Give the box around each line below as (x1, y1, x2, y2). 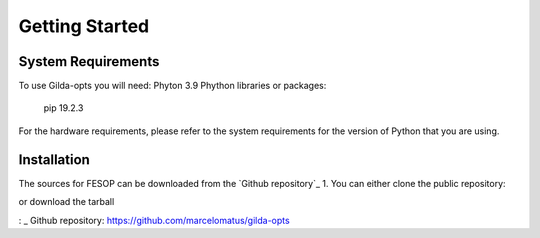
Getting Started (18, 15, 150, 37)
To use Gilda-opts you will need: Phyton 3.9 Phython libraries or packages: (18, 80, 327, 92)
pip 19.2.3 (43, 102, 84, 114)
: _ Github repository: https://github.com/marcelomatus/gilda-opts (18, 214, 290, 226)
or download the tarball (18, 196, 115, 208)
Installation (18, 151, 90, 168)
